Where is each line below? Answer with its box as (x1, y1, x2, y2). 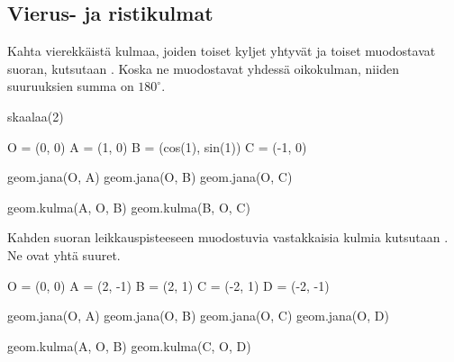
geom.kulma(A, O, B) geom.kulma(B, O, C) (7, 197, 250, 216)
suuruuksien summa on (7, 77, 134, 95)
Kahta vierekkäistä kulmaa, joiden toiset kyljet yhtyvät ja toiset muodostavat (7, 41, 436, 60)
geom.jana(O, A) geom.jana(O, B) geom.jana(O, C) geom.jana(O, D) (7, 306, 389, 325)
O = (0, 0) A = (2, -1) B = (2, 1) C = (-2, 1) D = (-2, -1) (7, 276, 330, 294)
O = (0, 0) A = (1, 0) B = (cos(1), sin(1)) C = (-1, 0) (7, 137, 307, 156)
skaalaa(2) (7, 106, 64, 125)
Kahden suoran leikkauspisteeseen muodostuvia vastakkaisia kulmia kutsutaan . (7, 228, 449, 247)
